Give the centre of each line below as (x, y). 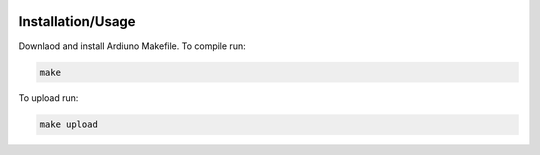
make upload (69, 124)
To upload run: (48, 98)
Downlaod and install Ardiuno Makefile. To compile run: (132, 46)
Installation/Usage (77, 21)
